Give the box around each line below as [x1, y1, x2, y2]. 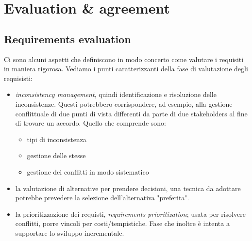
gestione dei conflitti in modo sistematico [27, 166, 149, 177]
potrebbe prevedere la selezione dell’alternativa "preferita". [15, 193, 189, 203]
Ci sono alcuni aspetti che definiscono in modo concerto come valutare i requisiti [4, 54, 244, 64]
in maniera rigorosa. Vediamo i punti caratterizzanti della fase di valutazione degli [4, 64, 248, 74]
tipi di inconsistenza [27, 134, 86, 144]
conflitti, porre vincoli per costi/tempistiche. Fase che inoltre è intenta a [15, 218, 230, 228]
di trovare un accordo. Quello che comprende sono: [15, 118, 166, 128]
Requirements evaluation [4, 31, 131, 46]
